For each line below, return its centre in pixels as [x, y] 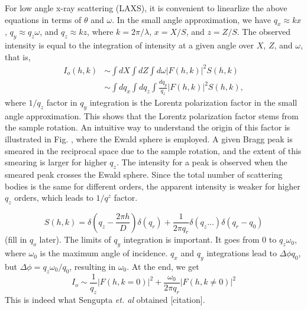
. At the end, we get [163, 266]
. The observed [264, 32]
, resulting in [93, 266]
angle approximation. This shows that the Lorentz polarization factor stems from [152, 115]
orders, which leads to [54, 198]
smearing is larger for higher [56, 162]
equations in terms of [43, 19]
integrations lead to [242, 253]
